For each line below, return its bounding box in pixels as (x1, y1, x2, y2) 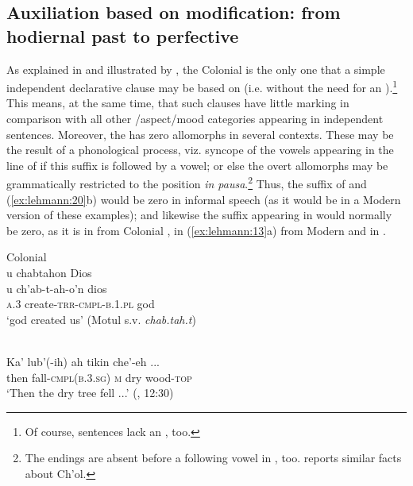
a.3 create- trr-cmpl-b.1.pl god (6, 295, 155, 312)
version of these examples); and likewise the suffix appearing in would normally (6, 206, 392, 223)
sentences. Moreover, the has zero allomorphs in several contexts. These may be (6, 125, 394, 142)
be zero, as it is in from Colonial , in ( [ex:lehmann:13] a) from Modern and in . (6, 222, 386, 238)
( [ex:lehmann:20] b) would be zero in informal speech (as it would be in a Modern (6, 191, 401, 207)
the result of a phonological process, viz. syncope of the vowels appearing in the (6, 141, 394, 158)
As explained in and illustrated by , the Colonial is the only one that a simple (6, 60, 385, 77)
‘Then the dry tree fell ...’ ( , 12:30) (6, 384, 174, 401)
